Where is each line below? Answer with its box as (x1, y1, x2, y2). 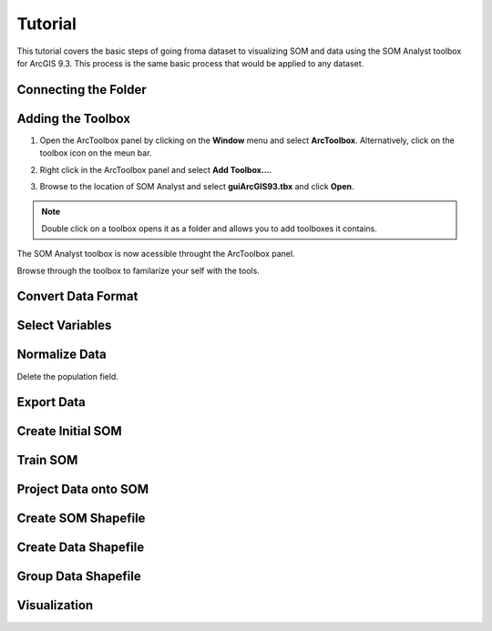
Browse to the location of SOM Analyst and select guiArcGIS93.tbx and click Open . (39, 181, 354, 192)
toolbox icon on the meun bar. (39, 148, 152, 158)
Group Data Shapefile (16, 569, 141, 585)
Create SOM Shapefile (16, 511, 146, 526)
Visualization (16, 597, 94, 614)
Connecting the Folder (16, 82, 148, 97)
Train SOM (16, 453, 78, 468)
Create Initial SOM (16, 423, 122, 439)
